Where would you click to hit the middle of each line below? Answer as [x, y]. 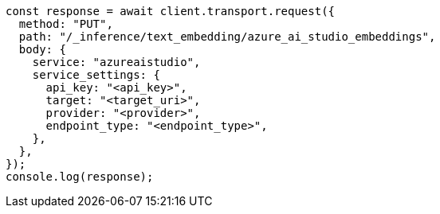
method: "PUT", [66, 24]
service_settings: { [96, 75]
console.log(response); [80, 177]
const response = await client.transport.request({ [171, 11]
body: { [42, 49]
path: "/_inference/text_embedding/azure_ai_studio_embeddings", [227, 37]
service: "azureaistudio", [116, 62]
